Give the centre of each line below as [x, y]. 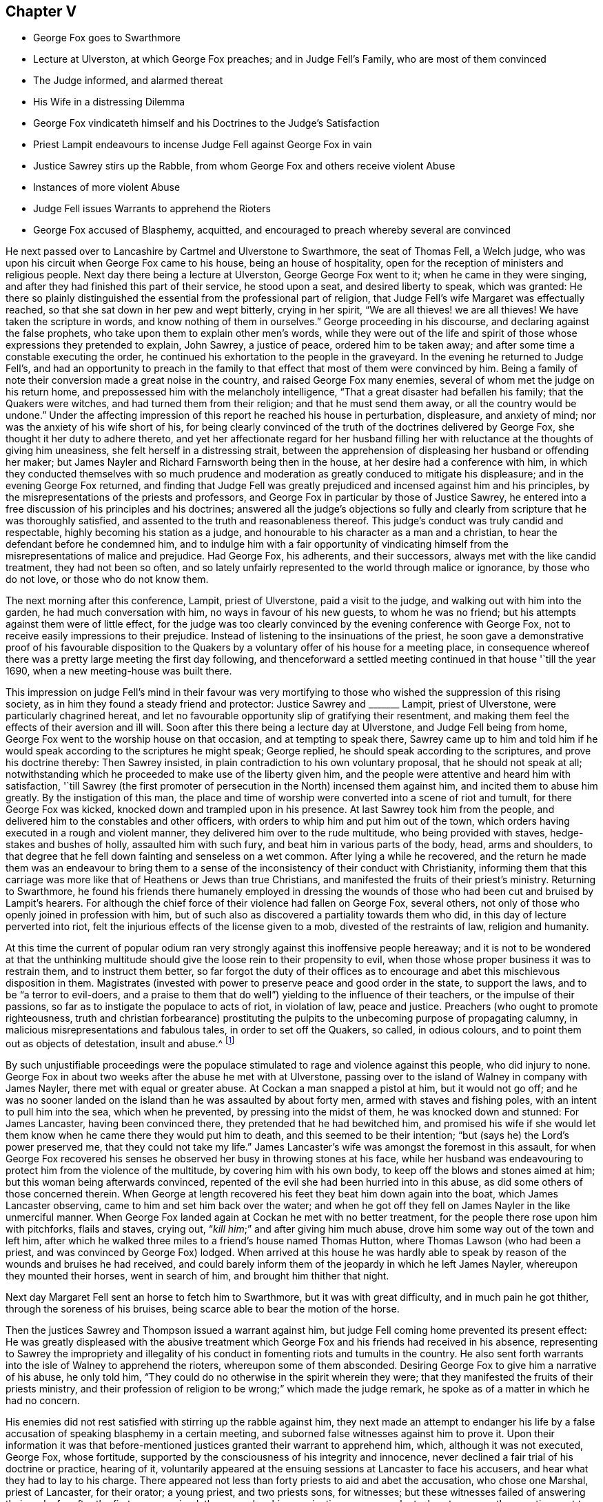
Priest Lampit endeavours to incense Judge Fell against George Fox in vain [203, 145]
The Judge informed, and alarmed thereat [128, 81]
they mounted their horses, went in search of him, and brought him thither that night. [197, 1276]
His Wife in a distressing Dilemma [109, 102]
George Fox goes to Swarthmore [107, 38]
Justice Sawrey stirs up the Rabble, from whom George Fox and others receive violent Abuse [244, 166]
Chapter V [41, 11]
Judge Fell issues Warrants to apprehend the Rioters [152, 209]
